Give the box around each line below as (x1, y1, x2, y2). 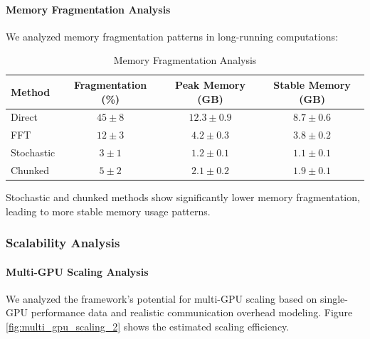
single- (320, 291, 348, 306)
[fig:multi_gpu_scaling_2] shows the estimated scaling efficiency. (6, 319, 290, 334)
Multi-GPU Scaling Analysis (6, 264, 149, 279)
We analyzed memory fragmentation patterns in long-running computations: (6, 28, 339, 43)
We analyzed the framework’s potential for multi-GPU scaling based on (6, 291, 317, 306)
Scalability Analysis (6, 234, 120, 252)
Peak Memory (175, 77, 245, 92)
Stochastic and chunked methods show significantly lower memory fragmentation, (6, 190, 360, 205)
